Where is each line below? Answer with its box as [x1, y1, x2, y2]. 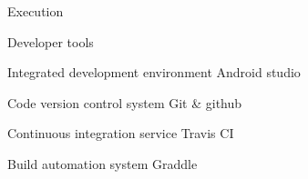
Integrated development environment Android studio [7, 63, 301, 82]
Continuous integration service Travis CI [7, 124, 234, 143]
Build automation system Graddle [7, 154, 198, 173]
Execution [7, 2, 64, 20]
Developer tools [7, 32, 94, 51]
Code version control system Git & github [7, 93, 242, 112]
